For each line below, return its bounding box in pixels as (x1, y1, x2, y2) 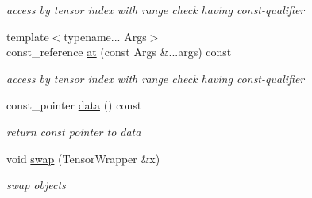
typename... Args (64, 28, 147, 44)
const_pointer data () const (6, 97, 142, 113)
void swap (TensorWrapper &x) (6, 150, 160, 166)
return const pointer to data (6, 123, 141, 139)
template (6, 28, 49, 44)
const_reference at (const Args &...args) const (6, 44, 232, 60)
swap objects (6, 177, 66, 193)
